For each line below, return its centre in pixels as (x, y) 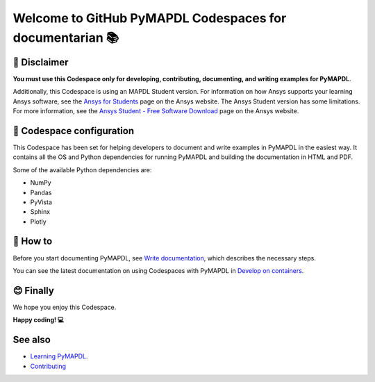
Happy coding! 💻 (39, 320)
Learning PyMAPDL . (59, 356)
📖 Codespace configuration (74, 131)
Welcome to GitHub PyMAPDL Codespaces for (150, 18)
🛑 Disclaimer (41, 62)
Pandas (41, 192)
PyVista (41, 202)
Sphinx (40, 212)
